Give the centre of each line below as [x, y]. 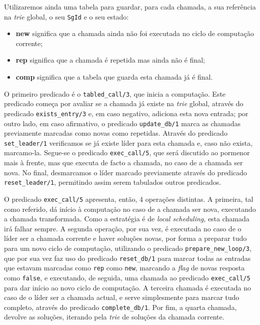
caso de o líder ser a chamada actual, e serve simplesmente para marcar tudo [122, 297]
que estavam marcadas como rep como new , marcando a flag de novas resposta [124, 268]
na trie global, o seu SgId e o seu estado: [66, 16]
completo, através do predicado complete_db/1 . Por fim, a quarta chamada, [120, 307]
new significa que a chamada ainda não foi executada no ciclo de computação [135, 33]
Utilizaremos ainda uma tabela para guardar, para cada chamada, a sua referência [130, 7]
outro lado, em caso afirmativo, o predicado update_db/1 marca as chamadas [122, 123]
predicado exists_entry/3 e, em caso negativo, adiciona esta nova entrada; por [126, 113]
